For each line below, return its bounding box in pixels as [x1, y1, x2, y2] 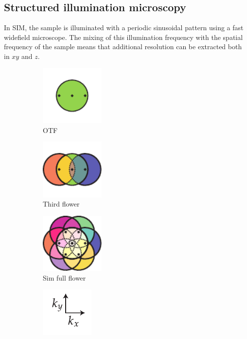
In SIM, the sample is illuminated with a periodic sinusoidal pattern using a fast [4, 22, 244, 33]
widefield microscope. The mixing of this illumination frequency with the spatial [4, 32, 243, 42]
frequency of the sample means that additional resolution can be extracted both [4, 41, 242, 52]
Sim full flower [43, 272, 86, 282]
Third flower [43, 199, 80, 209]
